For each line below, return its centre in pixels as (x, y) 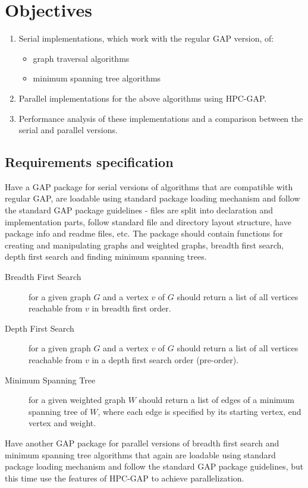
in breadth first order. (131, 308)
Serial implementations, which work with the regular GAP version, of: (146, 38)
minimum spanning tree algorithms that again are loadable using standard (140, 454)
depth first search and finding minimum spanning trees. (106, 256)
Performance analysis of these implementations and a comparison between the (161, 118)
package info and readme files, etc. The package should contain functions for (144, 233)
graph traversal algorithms (81, 58)
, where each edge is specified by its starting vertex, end (199, 411)
